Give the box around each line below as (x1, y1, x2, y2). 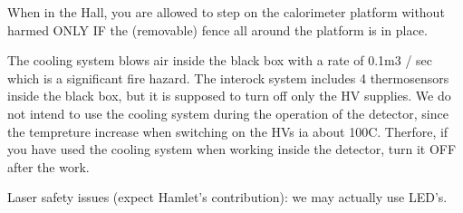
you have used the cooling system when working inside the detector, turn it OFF (7, 140, 457, 159)
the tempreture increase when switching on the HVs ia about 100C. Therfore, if (7, 121, 449, 140)
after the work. (7, 157, 90, 176)
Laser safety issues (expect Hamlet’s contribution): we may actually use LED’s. (7, 188, 448, 207)
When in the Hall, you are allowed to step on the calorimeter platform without (7, 3, 445, 21)
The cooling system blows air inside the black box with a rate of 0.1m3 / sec (7, 51, 433, 70)
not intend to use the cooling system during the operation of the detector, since (7, 103, 449, 122)
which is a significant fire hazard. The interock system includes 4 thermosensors (7, 68, 449, 87)
